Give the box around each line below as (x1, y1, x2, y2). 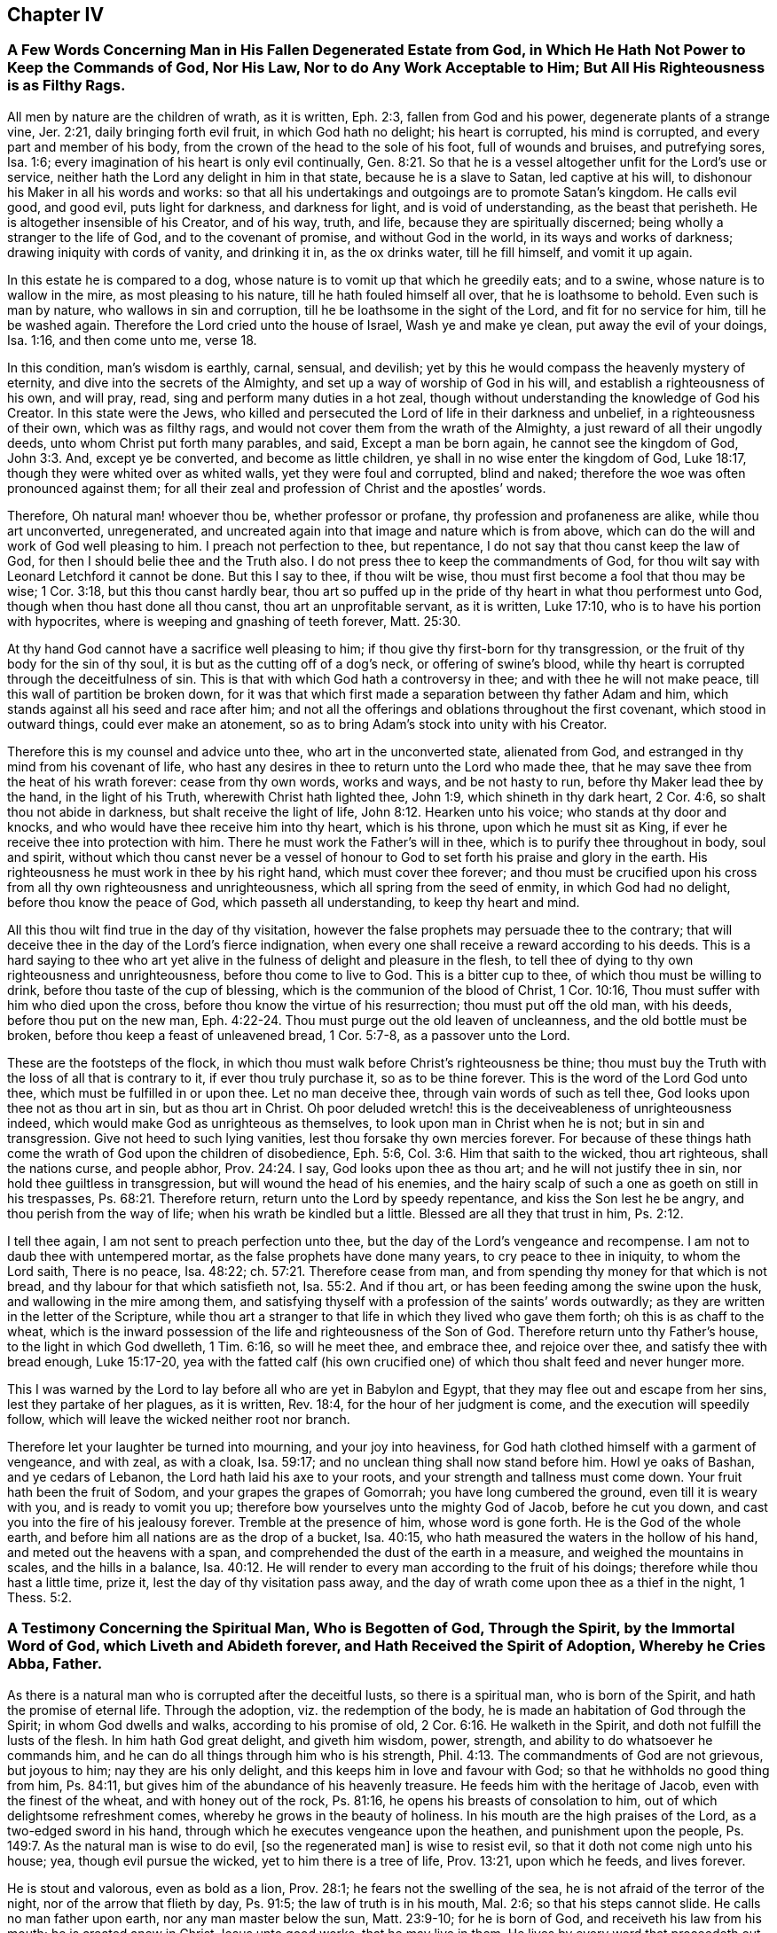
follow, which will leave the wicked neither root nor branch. (7, 1411, 350, 1427)
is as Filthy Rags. (7, 76, 126, 95)
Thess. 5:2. (7, 1589, 73, 1605)
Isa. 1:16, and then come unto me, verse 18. (7, 332, 257, 348)
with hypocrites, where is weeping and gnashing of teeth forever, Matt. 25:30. (7, 613, 461, 629)
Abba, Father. (7, 1655, 103, 1673)
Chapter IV (7, 4, 105, 26)
